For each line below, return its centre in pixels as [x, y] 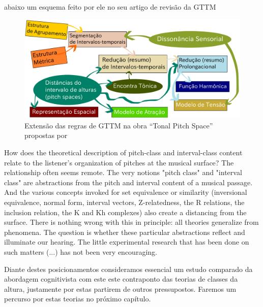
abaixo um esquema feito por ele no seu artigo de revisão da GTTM [110, 7]
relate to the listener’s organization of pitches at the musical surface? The [119, 162]
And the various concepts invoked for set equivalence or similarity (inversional [126, 192]
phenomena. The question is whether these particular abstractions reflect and [125, 232]
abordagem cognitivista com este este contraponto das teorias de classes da [121, 279]
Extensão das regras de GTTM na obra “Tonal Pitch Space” [119, 125]
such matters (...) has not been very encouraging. [81, 251]
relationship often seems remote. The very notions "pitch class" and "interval [123, 172]
